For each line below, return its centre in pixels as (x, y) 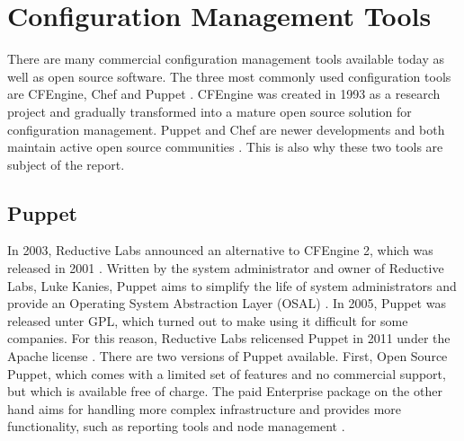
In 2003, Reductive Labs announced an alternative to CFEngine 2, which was (220, 250)
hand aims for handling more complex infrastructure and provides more (205, 408)
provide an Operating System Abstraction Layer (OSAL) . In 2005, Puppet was (227, 303)
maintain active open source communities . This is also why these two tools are (225, 147)
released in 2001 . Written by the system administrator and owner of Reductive (226, 268)
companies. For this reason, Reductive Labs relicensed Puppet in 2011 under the (229, 338)
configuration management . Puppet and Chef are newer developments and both (226, 129)
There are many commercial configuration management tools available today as (226, 59)
